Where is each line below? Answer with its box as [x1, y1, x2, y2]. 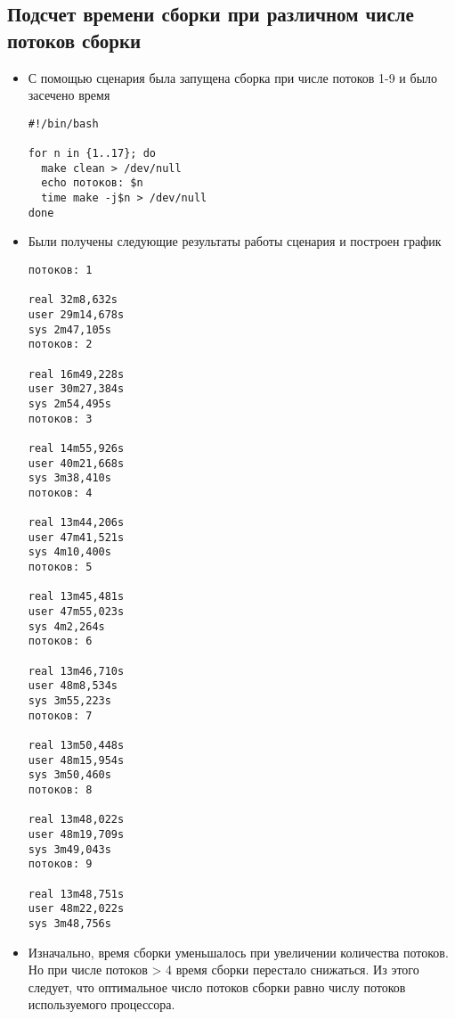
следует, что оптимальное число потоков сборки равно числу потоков [28, 977, 406, 996]
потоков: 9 [28, 858, 93, 871]
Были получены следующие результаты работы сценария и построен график [28, 232, 442, 251]
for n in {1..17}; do [28, 147, 156, 160]
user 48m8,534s [28, 679, 118, 693]
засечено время [28, 86, 110, 104]
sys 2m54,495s [28, 397, 111, 410]
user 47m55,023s [28, 605, 125, 619]
